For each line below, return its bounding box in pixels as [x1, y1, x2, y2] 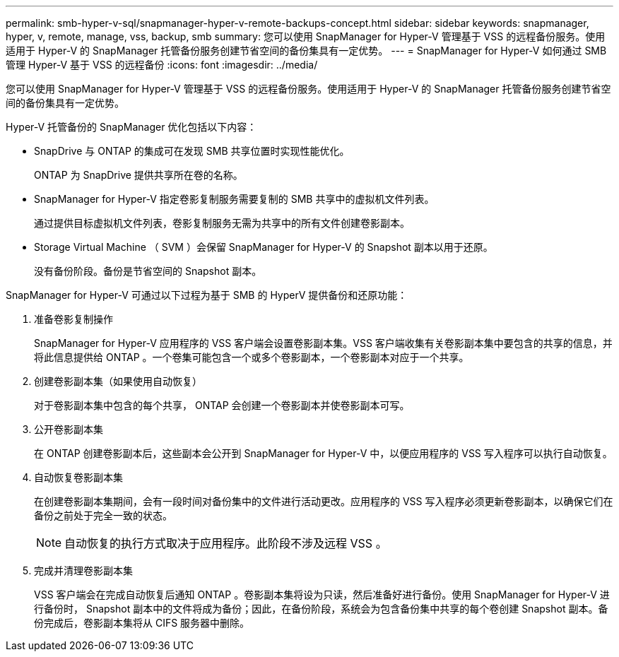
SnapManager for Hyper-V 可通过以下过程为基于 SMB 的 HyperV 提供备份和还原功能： [6, 289, 408, 301]
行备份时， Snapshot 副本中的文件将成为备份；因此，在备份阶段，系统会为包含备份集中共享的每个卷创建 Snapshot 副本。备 [34, 603, 608, 615]
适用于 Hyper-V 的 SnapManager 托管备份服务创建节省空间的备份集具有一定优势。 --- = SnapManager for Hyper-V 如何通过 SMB [6, 45, 607, 57]
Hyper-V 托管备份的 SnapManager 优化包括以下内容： [6, 121, 257, 133]
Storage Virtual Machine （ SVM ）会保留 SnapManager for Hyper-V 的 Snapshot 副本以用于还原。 [34, 241, 493, 253]
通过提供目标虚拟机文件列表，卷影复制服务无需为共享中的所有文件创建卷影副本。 [34, 217, 410, 229]
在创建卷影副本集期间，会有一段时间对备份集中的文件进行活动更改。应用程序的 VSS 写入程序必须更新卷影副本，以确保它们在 [34, 495, 613, 507]
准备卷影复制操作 [34, 313, 113, 325]
